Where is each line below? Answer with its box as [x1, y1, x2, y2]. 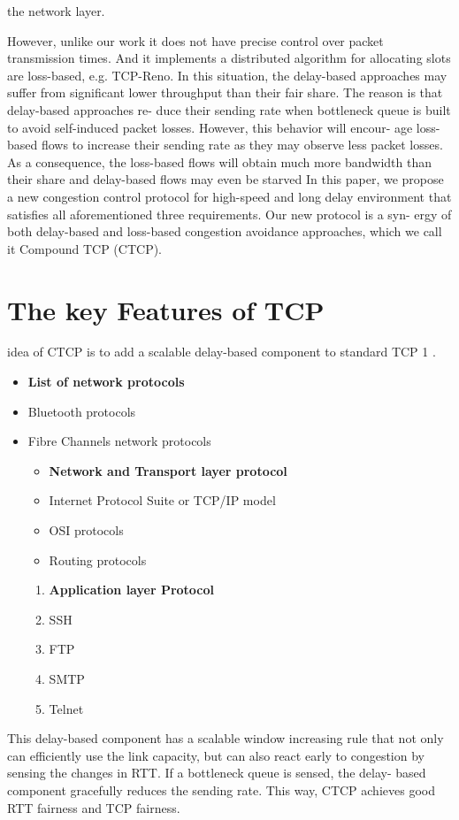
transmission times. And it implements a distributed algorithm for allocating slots [7, 49, 451, 67]
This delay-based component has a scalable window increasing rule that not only [7, 729, 444, 747]
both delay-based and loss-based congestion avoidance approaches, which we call [7, 222, 442, 241]
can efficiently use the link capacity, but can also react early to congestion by [7, 746, 425, 764]
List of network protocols [27, 372, 185, 391]
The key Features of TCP [7, 291, 325, 327]
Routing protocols [49, 550, 147, 569]
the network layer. [7, 2, 105, 19]
